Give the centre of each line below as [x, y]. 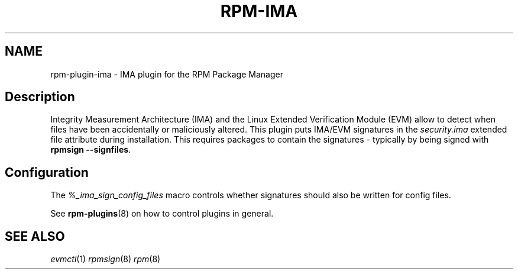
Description [40, 97]
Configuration [47, 172]
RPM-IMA [259, 11]
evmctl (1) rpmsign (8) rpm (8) [106, 259]
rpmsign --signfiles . [91, 150]
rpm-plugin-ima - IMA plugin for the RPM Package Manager [167, 74]
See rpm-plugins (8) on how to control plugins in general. [162, 214]
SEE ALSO [35, 236]
